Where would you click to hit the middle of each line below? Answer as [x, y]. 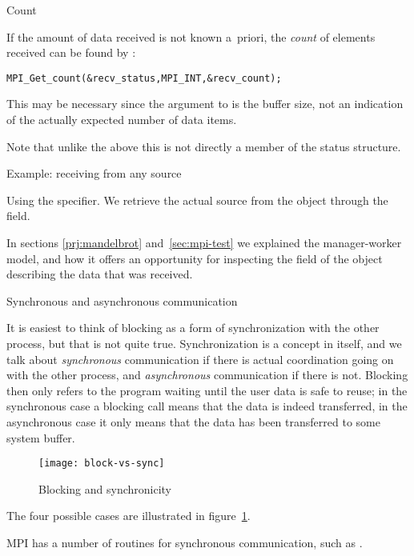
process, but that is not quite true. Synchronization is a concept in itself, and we [204, 343]
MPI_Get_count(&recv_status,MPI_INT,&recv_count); [144, 78]
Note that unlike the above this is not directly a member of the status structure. [204, 146]
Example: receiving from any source [94, 173]
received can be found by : [71, 52]
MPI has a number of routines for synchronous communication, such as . [185, 542]
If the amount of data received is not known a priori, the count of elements [191, 36]
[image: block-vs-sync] [102, 464]
